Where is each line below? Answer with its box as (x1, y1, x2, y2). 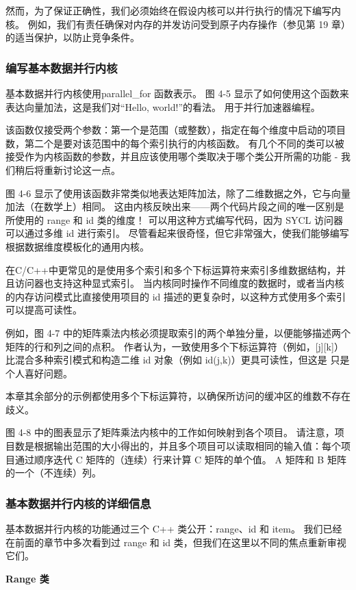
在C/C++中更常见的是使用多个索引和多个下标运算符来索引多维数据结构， (5, 262, 336, 277)
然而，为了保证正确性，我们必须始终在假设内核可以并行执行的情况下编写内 (5, 3, 341, 17)
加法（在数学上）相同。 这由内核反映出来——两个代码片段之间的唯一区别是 (5, 199, 344, 214)
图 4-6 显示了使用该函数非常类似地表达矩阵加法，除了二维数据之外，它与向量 (5, 185, 351, 200)
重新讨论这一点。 (43, 162, 120, 177)
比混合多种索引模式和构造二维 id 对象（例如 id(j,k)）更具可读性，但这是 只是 (5, 352, 350, 367)
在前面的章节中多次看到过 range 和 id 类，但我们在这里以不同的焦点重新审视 (5, 535, 346, 549)
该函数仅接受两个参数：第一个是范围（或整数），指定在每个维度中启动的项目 (5, 123, 346, 137)
